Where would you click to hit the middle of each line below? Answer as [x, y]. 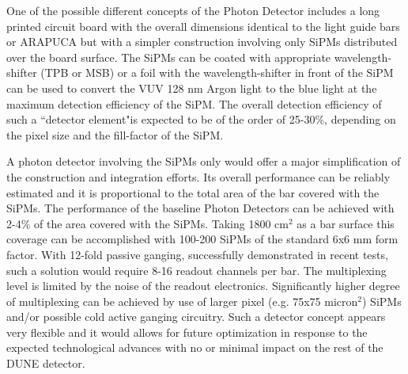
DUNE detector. [46, 363]
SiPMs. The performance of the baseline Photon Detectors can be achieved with [200, 208]
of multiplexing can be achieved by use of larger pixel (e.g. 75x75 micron [182, 301]
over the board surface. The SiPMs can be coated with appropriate [169, 57]
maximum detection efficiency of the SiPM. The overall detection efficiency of [194, 103]
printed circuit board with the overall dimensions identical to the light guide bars [203, 26]
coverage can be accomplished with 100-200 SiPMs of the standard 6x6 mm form [202, 239]
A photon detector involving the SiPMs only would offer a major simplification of [204, 161]
